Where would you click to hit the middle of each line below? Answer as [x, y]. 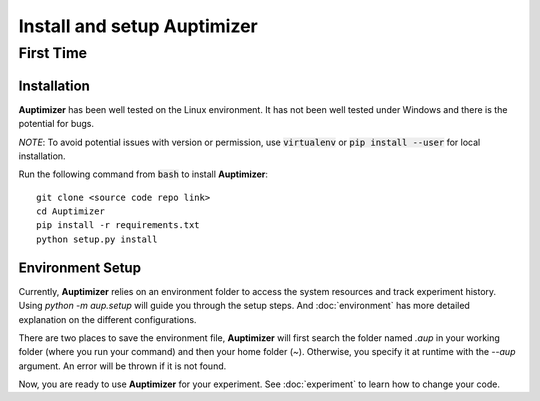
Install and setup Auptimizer [138, 26]
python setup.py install [97, 239]
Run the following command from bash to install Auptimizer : [143, 174]
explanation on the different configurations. [107, 319]
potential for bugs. [56, 124]
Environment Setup [80, 267]
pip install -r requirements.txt [118, 225]
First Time [53, 53]
